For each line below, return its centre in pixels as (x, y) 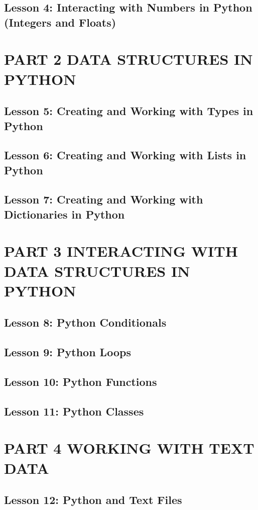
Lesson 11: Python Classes (74, 411)
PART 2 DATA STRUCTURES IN (128, 59)
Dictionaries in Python (64, 214)
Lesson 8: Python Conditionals (85, 322)
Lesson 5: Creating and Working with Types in (129, 111)
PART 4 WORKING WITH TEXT (129, 448)
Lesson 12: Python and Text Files (93, 500)
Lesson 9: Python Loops (68, 352)
